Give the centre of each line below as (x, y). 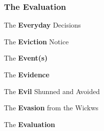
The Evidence (27, 74)
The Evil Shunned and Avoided (52, 91)
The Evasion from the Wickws (51, 108)
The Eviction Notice (36, 41)
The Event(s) (26, 58)
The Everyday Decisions (43, 25)
